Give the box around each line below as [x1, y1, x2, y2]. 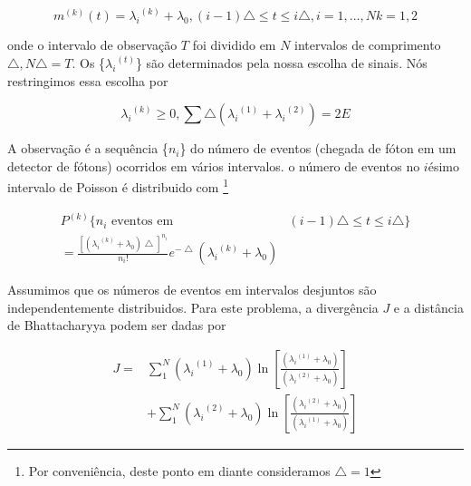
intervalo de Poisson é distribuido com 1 [7, 175, 228, 197]
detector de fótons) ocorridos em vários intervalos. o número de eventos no [7, 156, 420, 175]
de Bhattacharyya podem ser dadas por [7, 316, 226, 335]
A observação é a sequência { [7, 139, 168, 158]
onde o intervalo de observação [7, 35, 178, 54]
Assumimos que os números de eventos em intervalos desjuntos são [7, 280, 377, 299]
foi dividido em [192, 35, 276, 54]
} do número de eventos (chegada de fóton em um [179, 139, 457, 158]
